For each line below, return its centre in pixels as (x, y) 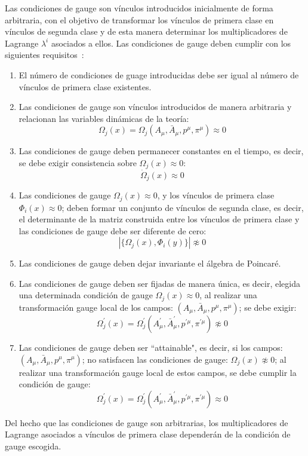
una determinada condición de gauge (86, 295)
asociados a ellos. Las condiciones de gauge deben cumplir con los (171, 43)
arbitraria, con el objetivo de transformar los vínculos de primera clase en (139, 19)
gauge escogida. (33, 446)
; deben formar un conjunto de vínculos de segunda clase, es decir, (183, 207)
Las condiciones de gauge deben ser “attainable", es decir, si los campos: (151, 347)
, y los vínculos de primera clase (216, 195)
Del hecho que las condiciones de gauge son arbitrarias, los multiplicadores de (147, 422)
